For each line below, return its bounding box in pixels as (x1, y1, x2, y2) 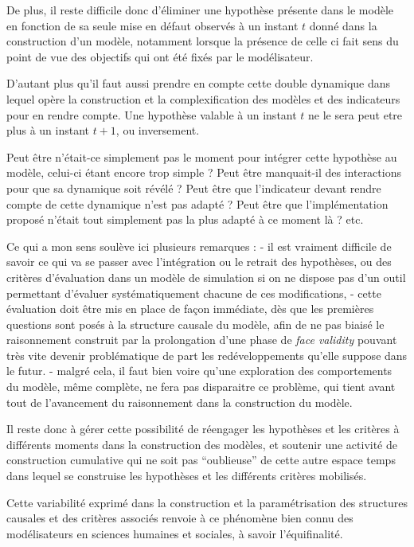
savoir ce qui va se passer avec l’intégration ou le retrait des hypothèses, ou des (6, 253, 392, 270)
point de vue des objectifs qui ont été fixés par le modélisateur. (6, 48, 314, 64)
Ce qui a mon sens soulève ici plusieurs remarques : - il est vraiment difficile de (6, 237, 392, 254)
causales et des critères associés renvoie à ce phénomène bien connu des (6, 510, 353, 526)
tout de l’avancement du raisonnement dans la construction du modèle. (6, 393, 353, 410)
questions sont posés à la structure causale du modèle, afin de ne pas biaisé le (6, 315, 385, 332)
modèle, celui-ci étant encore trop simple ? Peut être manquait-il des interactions (6, 164, 401, 181)
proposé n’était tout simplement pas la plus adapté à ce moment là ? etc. (6, 211, 364, 228)
